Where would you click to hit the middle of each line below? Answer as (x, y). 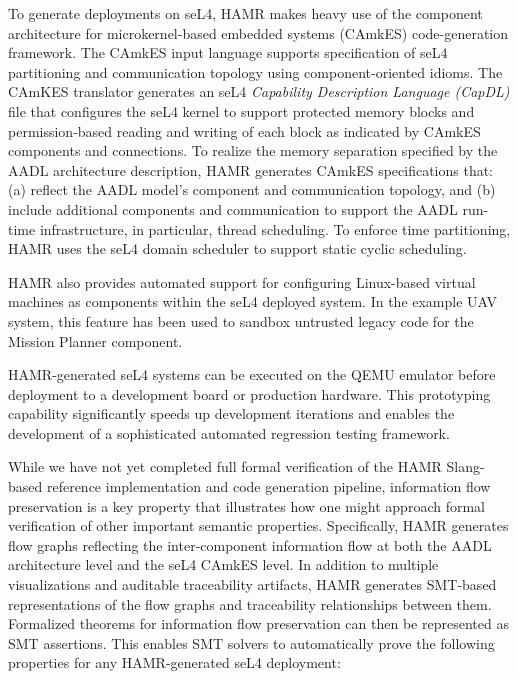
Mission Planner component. (95, 340)
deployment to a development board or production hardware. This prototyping (249, 393)
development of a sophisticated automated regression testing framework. (229, 432)
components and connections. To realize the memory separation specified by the (253, 150)
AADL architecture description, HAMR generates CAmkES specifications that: (251, 169)
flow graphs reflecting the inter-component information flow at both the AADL (250, 544)
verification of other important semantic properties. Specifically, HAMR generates (258, 525)
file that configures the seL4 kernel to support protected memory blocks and (241, 110)
